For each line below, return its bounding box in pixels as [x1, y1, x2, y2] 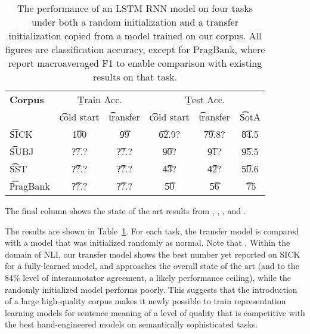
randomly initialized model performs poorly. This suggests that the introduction [5, 283, 297, 295]
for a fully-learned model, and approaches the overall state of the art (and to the [5, 259, 299, 272]
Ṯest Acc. [185, 92, 225, 106]
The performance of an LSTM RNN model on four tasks [17, 1, 253, 15]
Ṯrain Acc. [77, 92, 122, 106]
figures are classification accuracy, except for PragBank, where [5, 42, 265, 56]
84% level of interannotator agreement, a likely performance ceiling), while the [5, 271, 292, 283]
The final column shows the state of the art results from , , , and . [5, 205, 246, 217]
